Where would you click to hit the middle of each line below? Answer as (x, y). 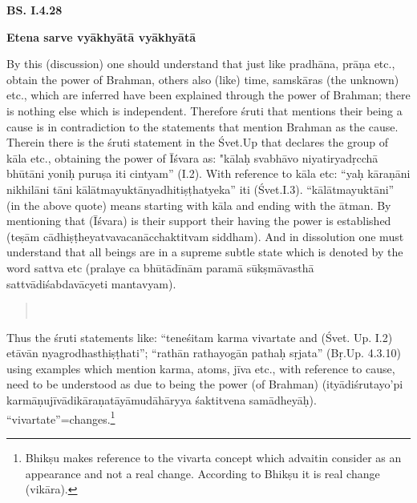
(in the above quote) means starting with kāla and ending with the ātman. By (199, 205)
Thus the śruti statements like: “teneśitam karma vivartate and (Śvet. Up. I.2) (200, 337)
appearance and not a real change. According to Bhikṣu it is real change (202, 473)
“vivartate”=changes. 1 (61, 417)
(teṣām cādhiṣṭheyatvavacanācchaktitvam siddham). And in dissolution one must (205, 236)
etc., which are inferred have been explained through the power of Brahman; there (208, 95)
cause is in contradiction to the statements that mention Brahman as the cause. (202, 126)
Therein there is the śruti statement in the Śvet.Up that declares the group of (198, 142)
